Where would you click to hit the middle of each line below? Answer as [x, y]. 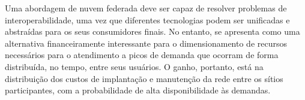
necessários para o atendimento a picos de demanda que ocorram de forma [142, 55]
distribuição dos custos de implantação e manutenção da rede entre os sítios [144, 78]
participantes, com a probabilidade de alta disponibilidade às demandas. [138, 90]
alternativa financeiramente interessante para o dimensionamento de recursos [146, 43]
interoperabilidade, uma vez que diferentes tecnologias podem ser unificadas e [147, 19]
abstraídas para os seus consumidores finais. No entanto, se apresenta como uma [152, 31]
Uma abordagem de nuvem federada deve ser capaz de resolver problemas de [146, 8]
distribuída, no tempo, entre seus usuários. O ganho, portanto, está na [134, 66]
